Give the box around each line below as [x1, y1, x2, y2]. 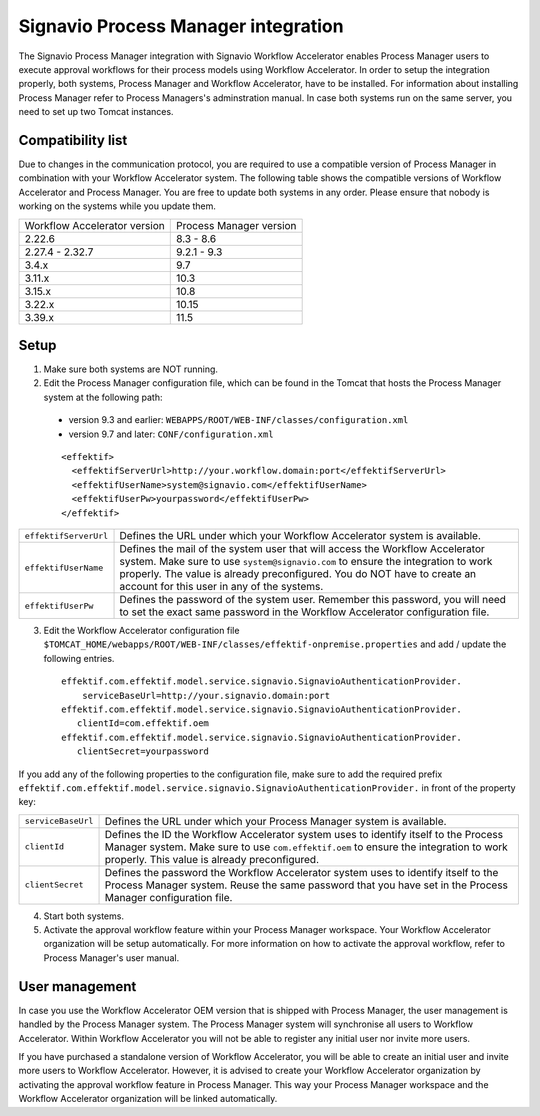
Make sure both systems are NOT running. [43, 363, 219, 375]
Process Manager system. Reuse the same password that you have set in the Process [104, 878, 509, 892]
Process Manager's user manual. [43, 951, 180, 964]
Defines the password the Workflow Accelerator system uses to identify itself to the [104, 865, 499, 879]
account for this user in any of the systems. [119, 580, 324, 593]
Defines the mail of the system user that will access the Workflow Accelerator [119, 542, 485, 555]
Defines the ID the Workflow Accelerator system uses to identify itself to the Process [104, 827, 504, 841]
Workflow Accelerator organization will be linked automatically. [18, 1093, 278, 1105]
